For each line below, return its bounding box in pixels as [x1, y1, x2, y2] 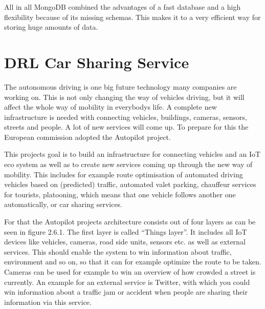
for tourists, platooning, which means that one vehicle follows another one [4, 189, 236, 199]
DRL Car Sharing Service [4, 51, 189, 72]
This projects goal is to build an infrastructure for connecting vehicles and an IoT [4, 149, 261, 159]
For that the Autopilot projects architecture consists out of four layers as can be [4, 216, 256, 227]
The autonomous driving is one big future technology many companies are [4, 81, 237, 92]
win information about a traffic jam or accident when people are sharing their [4, 286, 248, 297]
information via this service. [4, 296, 92, 307]
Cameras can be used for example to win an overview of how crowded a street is [4, 266, 256, 277]
